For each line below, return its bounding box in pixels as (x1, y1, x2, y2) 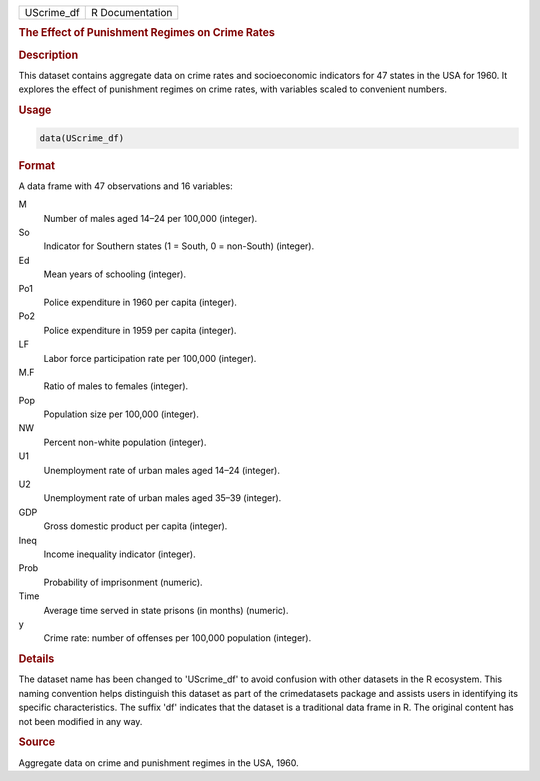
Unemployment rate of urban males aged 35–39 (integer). (43, 492, 282, 504)
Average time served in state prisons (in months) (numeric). (43, 604, 289, 616)
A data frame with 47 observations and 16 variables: (18, 180, 234, 192)
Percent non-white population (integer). (43, 436, 207, 448)
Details (18, 652, 55, 666)
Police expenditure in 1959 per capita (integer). (43, 324, 237, 336)
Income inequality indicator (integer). (43, 548, 196, 560)
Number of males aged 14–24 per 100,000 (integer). (43, 212, 258, 224)
